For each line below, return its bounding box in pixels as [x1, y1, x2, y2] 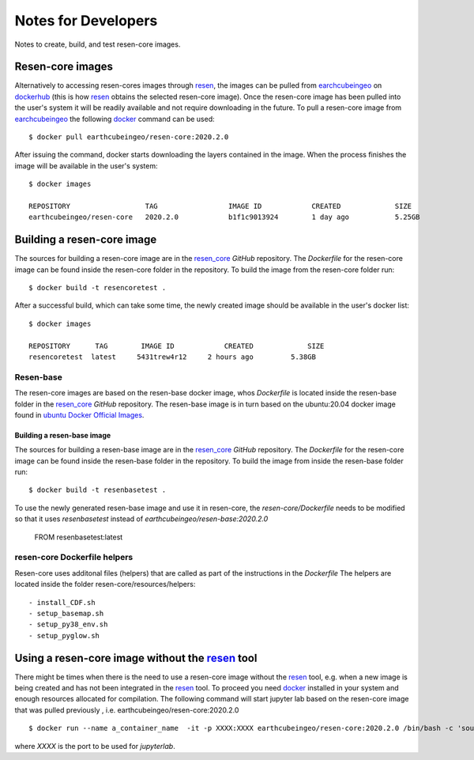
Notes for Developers [14, 12, 158, 29]
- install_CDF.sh [28, 598, 96, 607]
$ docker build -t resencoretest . [28, 283, 167, 293]
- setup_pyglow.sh [28, 631, 100, 640]
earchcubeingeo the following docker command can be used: [14, 114, 215, 123]
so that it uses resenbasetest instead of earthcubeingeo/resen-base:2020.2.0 [14, 514, 269, 524]
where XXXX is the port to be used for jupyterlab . [14, 741, 175, 751]
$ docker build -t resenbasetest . [28, 486, 167, 494]
